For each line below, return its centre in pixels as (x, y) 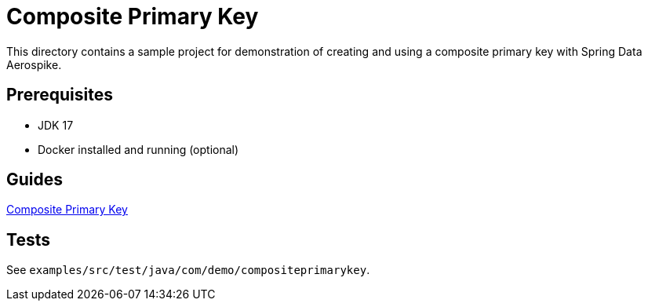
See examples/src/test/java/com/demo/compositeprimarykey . (188, 270)
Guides (35, 180)
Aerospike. (34, 64)
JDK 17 (56, 125)
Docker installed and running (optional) (138, 149)
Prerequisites (60, 95)
